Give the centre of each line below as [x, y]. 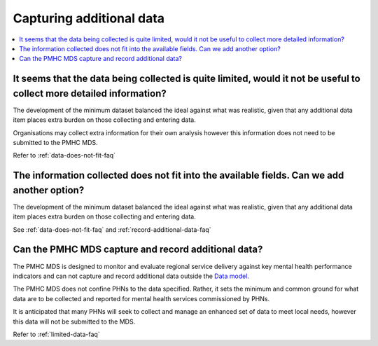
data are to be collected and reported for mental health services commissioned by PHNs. [141, 298]
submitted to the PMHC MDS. [55, 143]
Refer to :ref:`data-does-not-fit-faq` [64, 155]
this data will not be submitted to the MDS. [74, 321]
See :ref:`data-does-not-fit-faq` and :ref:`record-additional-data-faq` [112, 229]
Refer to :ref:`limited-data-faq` [57, 334]
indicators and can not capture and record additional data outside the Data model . [131, 276]
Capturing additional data [89, 18]
